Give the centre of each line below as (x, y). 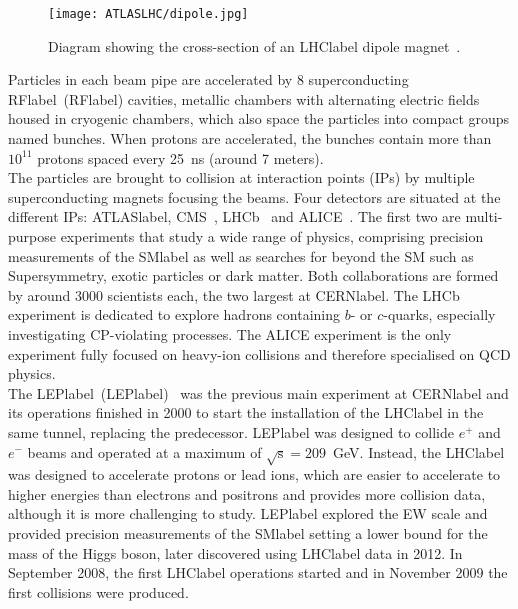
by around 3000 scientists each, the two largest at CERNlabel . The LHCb (234, 294)
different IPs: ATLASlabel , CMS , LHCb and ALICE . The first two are (234, 216)
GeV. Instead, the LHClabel (419, 451)
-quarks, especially (439, 314)
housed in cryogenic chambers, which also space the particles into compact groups (259, 118)
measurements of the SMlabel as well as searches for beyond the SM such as (241, 255)
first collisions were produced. (98, 591)
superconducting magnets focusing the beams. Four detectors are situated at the (254, 196)
